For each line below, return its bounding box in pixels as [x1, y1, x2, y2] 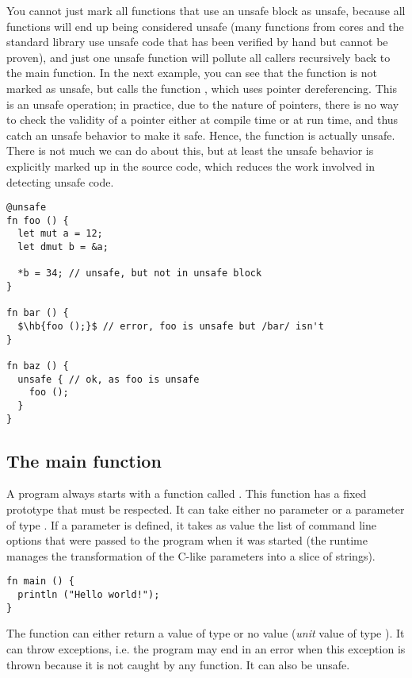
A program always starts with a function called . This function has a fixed [6, 485, 367, 502]
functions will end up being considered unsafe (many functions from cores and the [6, 17, 404, 34]
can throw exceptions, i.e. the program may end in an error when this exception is [6, 641, 406, 657]
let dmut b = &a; [17, 241, 109, 253]
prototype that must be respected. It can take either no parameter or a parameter [6, 501, 405, 518]
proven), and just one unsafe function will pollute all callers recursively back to [6, 48, 391, 65]
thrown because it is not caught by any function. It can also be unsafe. [6, 656, 350, 672]
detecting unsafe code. [6, 173, 114, 190]
